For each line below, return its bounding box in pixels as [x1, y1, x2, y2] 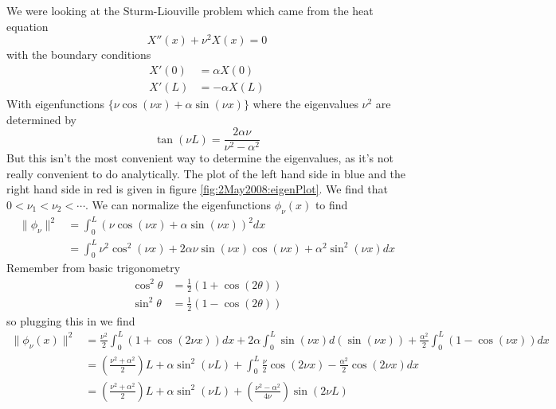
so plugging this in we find [6, 312, 135, 329]
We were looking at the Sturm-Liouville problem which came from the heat [6, 2, 374, 18]
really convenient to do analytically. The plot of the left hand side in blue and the [6, 165, 406, 181]
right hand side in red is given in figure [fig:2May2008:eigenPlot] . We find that [6, 181, 388, 197]
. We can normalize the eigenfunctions [85, 196, 272, 212]
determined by [6, 111, 76, 127]
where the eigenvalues [253, 95, 358, 111]
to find [315, 196, 348, 212]
